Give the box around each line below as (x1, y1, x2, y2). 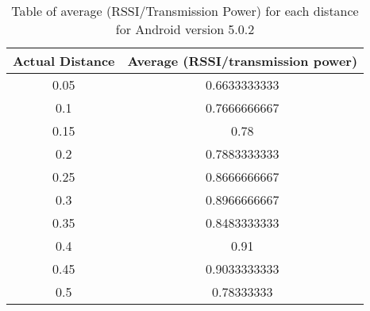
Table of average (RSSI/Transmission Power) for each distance (11, 2, 359, 20)
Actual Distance (13, 52, 115, 70)
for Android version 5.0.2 (115, 20, 255, 38)
